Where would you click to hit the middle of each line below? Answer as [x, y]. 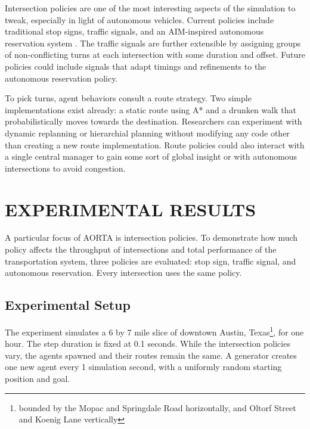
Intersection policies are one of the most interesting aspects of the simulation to [150, 8]
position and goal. [38, 379]
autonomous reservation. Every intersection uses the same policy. [123, 273]
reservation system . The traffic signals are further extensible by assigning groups [153, 43]
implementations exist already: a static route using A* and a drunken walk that [151, 109]
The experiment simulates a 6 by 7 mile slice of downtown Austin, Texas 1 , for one [154, 331]
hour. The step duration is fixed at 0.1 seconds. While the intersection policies [148, 343]
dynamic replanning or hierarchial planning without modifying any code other [147, 133]
